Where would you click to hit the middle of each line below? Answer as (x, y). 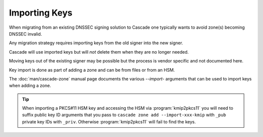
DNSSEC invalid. (26, 34)
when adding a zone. (30, 86)
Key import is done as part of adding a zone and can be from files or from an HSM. (92, 70)
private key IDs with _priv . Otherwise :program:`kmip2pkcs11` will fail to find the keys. (109, 121)
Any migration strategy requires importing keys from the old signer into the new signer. (96, 43)
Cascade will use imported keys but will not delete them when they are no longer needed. (99, 52)
